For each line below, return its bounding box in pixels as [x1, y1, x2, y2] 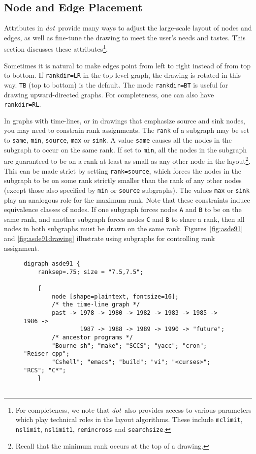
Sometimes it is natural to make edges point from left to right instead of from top [4, 60, 251, 70]
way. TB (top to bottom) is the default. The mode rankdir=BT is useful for [4, 79, 228, 90]
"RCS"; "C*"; [24, 366, 66, 374]
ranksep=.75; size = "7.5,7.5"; [37, 268, 144, 275]
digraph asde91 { [24, 260, 80, 268]
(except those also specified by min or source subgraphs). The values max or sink [4, 184, 250, 195]
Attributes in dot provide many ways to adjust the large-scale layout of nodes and [4, 23, 252, 33]
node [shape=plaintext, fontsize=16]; [52, 293, 179, 300]
